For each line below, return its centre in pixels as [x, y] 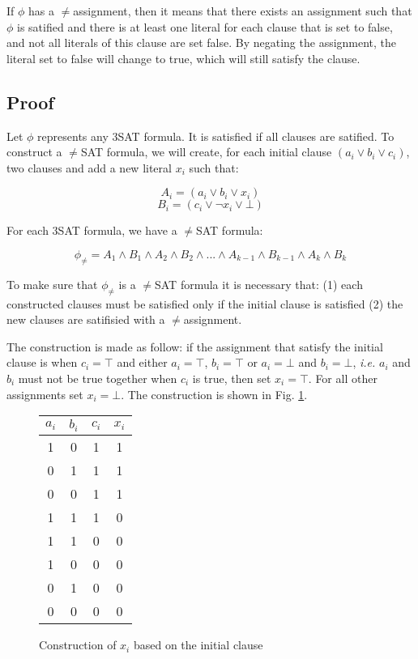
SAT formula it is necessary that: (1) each [258, 284]
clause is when [42, 362]
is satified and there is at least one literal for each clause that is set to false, [205, 26]
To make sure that [52, 284]
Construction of [78, 645]
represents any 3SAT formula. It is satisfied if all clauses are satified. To [216, 136]
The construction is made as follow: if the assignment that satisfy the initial [195, 346]
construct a [34, 152]
